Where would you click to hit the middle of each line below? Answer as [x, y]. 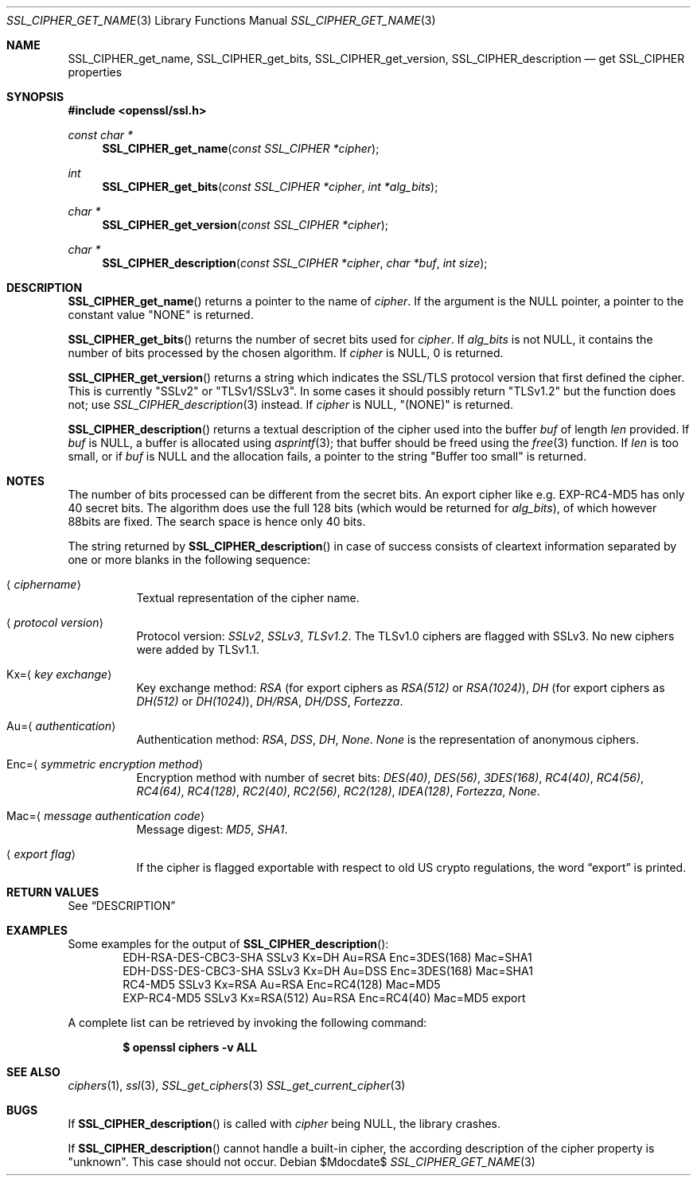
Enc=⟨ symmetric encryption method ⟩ [105, 764]
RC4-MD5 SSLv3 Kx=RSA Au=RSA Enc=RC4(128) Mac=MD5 [282, 984]
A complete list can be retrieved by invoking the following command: [247, 1023]
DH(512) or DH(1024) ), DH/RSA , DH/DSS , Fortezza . [270, 701]
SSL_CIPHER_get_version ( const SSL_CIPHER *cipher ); [245, 225]
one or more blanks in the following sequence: [189, 560]
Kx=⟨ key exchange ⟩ [59, 674]
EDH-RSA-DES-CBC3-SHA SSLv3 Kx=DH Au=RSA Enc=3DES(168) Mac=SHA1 [327, 957]
